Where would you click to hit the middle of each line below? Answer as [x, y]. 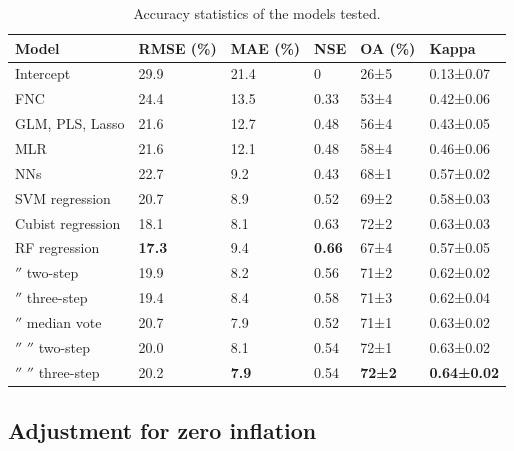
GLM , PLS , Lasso [70, 123]
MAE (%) [265, 47]
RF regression [57, 247]
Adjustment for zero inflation [162, 430]
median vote [64, 321]
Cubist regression [68, 222]
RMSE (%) [177, 47]
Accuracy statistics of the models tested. [257, 13]
